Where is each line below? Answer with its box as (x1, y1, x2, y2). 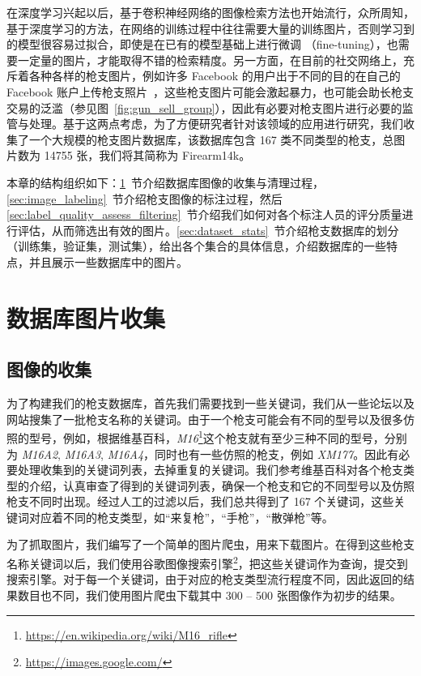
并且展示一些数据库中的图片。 (28, 253, 188, 270)
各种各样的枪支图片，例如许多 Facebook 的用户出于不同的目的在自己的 (28, 67, 401, 84)
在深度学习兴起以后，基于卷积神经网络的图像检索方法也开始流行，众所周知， (6, 4, 415, 20)
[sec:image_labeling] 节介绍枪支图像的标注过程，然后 (6, 190, 283, 207)
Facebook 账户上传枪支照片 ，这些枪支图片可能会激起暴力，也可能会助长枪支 (6, 83, 415, 100)
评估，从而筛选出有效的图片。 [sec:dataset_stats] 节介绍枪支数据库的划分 (17, 221, 399, 238)
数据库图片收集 (6, 301, 166, 334)
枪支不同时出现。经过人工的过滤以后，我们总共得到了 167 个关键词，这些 (6, 493, 394, 510)
